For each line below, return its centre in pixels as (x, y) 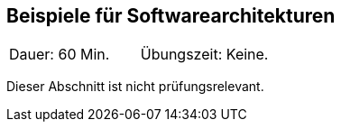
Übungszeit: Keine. (204, 55)
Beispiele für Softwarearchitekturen (171, 16)
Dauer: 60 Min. (60, 55)
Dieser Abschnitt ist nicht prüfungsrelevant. (135, 87)
